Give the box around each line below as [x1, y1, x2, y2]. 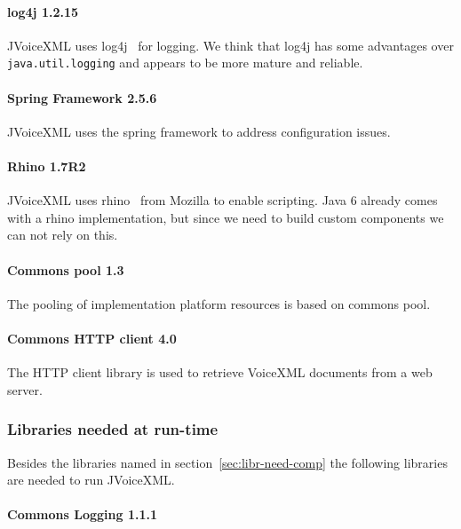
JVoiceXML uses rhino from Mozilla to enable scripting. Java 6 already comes [7, 191, 438, 209]
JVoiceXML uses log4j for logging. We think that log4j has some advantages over [7, 36, 454, 54]
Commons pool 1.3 [7, 260, 124, 279]
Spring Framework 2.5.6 [7, 88, 157, 107]
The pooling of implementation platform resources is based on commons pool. [7, 294, 431, 312]
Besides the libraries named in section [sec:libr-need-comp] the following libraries [7, 453, 448, 471]
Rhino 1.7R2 [7, 157, 86, 176]
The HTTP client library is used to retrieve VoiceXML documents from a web [7, 363, 433, 382]
